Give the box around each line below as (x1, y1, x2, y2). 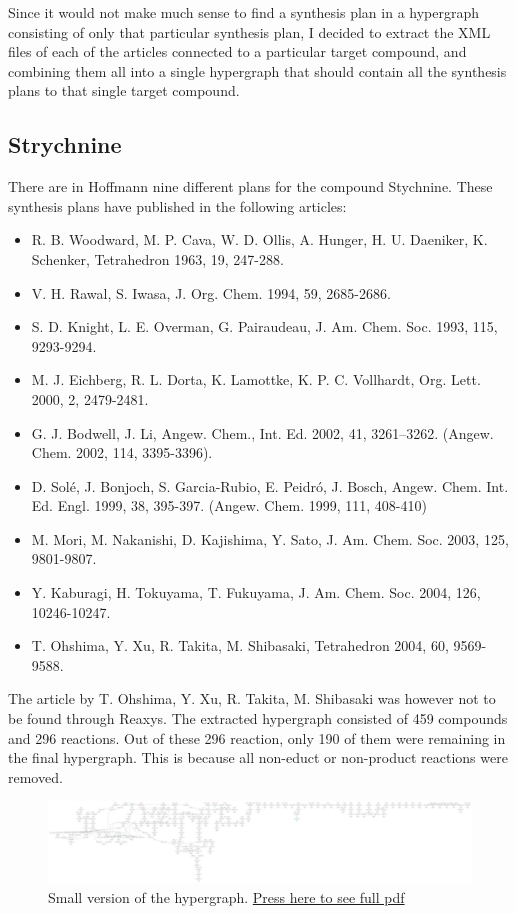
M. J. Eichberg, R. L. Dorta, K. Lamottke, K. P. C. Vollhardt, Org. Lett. (31, 369, 481, 390)
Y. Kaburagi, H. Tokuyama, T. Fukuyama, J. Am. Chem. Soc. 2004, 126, (31, 582, 481, 603)
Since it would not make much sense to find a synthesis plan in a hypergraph (8, 2, 480, 22)
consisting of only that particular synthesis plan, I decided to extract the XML (8, 21, 491, 42)
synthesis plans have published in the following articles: (8, 195, 347, 216)
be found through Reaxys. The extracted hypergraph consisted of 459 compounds (8, 708, 508, 729)
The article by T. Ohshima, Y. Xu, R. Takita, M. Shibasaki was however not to (8, 688, 496, 709)
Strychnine (8, 129, 122, 160)
